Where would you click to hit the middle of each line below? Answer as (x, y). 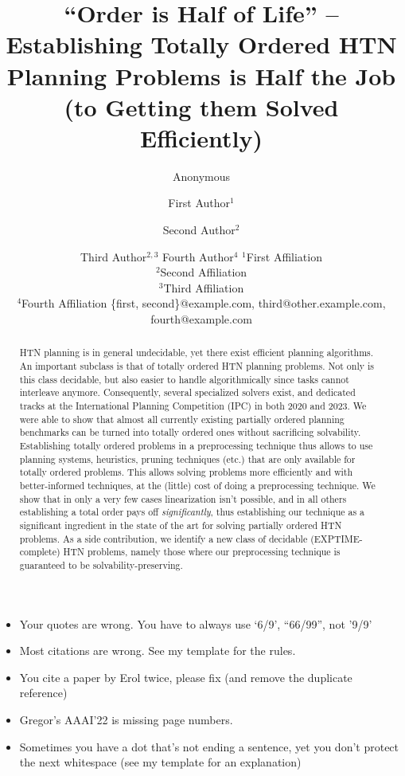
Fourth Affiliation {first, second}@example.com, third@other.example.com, (204, 303)
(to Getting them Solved (201, 106)
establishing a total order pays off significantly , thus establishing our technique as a (192, 512)
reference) (43, 693)
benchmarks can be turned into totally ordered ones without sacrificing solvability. (190, 432)
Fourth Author (198, 256)
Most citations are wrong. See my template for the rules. (158, 651)
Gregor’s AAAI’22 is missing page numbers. (126, 719)
